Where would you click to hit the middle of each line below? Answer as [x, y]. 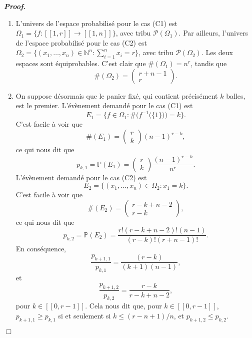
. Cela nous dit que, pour [123, 306]
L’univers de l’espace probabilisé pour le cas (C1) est [96, 23]
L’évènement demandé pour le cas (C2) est [81, 177]
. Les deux [217, 52]
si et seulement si [84, 315]
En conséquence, [41, 249]
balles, [236, 95]
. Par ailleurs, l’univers [213, 33]
